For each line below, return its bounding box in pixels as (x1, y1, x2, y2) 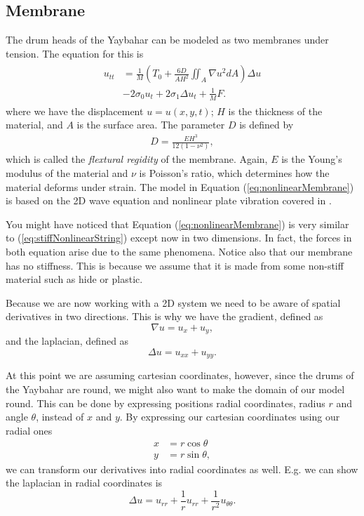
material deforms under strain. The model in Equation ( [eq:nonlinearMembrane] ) (6, 179, 354, 194)
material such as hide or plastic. (6, 272, 143, 286)
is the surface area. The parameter (76, 117, 225, 132)
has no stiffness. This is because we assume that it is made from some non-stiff (6, 258, 344, 272)
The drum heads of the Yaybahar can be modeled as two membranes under (6, 32, 329, 47)
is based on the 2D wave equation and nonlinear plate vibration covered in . (6, 193, 332, 208)
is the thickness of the (228, 103, 323, 118)
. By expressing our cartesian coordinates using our (119, 409, 340, 424)
